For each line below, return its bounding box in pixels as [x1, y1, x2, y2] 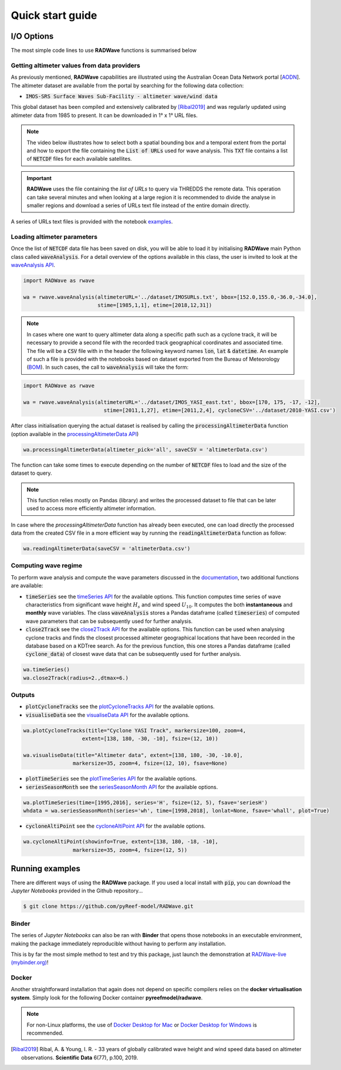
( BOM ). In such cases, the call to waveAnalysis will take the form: [26, 364, 189, 371]
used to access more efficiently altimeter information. [26, 505, 156, 512]
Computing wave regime [11, 562, 83, 570]
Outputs [11, 691, 35, 699]
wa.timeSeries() [23, 666, 70, 673]
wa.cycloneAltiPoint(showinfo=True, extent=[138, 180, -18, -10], [23, 838, 218, 845]
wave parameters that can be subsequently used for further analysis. [25, 618, 193, 625]
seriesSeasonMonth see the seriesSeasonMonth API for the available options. [25, 783, 218, 791]
